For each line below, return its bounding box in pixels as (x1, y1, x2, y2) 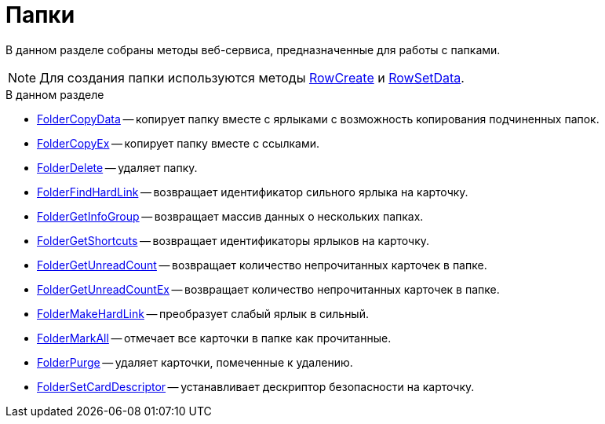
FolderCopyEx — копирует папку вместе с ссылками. (37, 136, 319, 150)
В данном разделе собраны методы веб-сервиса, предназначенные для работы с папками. (5, 42, 501, 57)
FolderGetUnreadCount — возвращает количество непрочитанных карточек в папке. (37, 258, 487, 272)
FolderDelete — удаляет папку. (37, 160, 198, 174)
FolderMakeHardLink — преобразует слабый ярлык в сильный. (37, 306, 369, 320)
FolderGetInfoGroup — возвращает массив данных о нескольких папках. (37, 209, 424, 223)
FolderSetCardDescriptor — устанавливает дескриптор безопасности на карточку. (37, 379, 475, 393)
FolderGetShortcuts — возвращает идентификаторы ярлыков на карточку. (37, 233, 430, 247)
